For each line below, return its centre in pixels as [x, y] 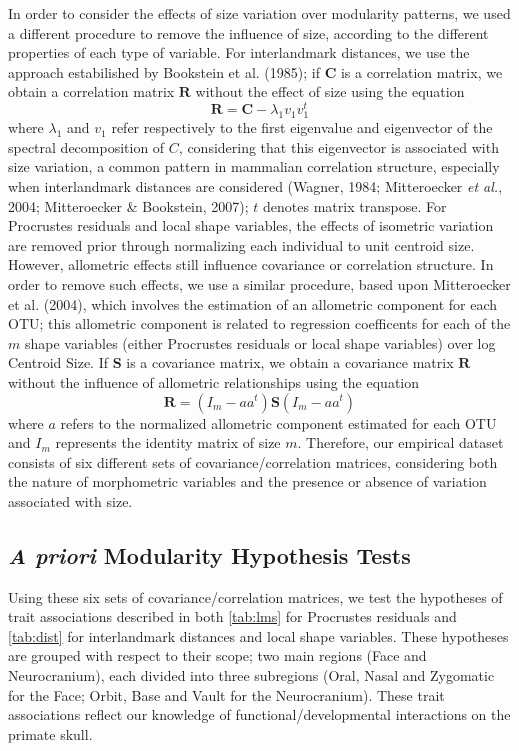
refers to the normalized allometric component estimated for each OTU [278, 422]
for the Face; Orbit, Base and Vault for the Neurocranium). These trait [226, 694]
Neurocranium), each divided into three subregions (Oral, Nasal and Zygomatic [251, 675]
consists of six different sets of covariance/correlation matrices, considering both [253, 461]
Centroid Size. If [58, 362]
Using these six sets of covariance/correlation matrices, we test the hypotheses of [255, 596]
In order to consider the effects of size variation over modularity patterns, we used [259, 13]
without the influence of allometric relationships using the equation [214, 381]
